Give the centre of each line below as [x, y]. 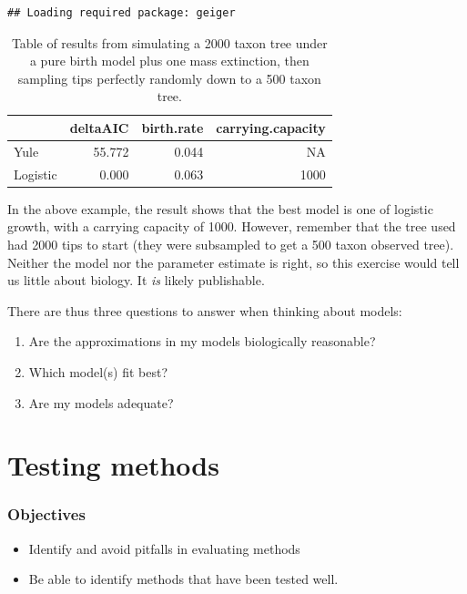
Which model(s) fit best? [98, 371]
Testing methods [113, 465]
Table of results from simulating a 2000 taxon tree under [169, 42]
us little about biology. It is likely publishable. [136, 280]
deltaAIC [99, 127]
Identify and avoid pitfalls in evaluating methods [164, 548]
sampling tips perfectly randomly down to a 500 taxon [169, 78]
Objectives [46, 514]
